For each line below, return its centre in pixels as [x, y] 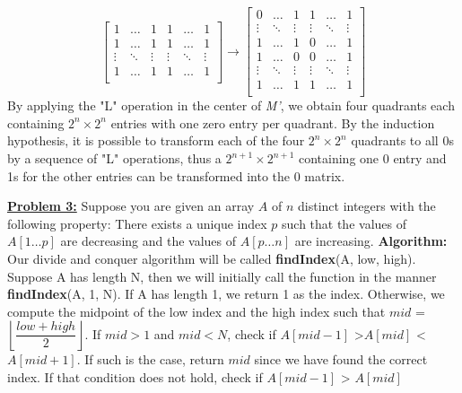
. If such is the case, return [150, 359]
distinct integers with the [367, 206]
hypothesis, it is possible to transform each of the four [156, 140]
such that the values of [344, 223]
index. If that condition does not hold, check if [135, 376]
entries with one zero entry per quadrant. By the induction [273, 122]
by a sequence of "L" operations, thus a [114, 158]
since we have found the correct [341, 359]
